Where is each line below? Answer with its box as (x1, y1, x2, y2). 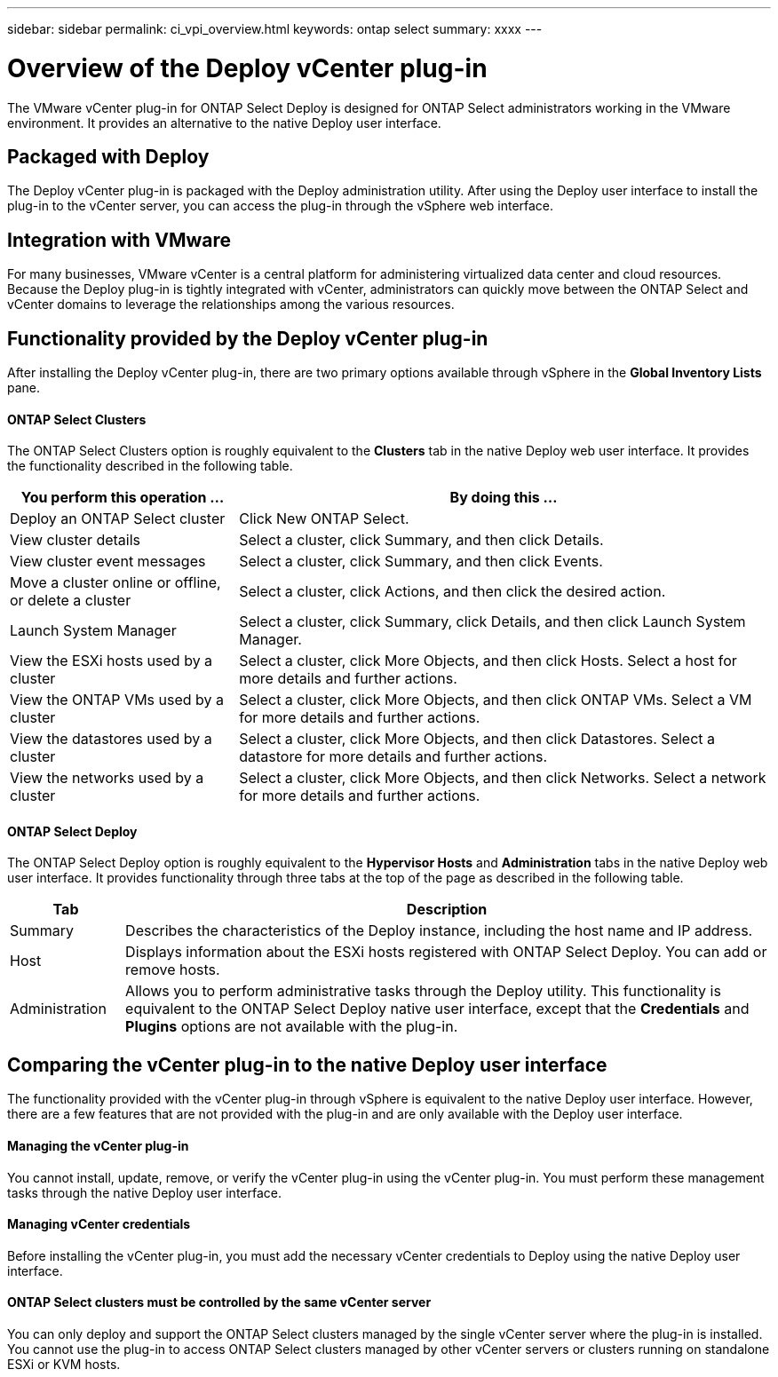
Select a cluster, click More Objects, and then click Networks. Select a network (239, 769, 766, 787)
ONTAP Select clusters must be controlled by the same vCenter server (7, 1294, 432, 1310)
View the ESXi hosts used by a (10, 652, 213, 670)
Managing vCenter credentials (7, 1216, 191, 1232)
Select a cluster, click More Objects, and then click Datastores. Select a (239, 730, 716, 748)
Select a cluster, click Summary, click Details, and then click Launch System (239, 613, 746, 631)
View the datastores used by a (10, 730, 212, 748)
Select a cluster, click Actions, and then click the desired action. (239, 582, 666, 601)
